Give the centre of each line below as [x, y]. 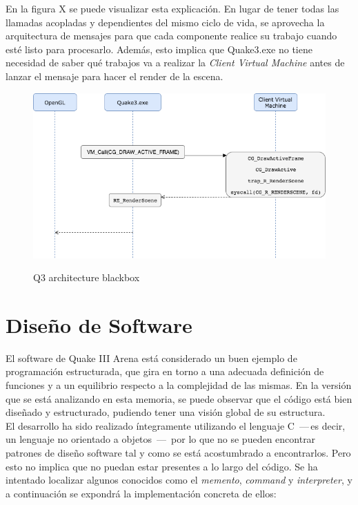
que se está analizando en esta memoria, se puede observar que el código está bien [179, 398]
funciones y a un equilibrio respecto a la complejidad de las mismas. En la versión [179, 385]
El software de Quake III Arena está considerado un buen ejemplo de [151, 358]
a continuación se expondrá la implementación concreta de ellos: [141, 493]
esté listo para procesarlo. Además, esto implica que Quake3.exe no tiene [159, 49]
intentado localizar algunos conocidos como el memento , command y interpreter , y [179, 480]
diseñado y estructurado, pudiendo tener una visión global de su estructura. [166, 412]
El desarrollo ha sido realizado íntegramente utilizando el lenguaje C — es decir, [176, 425]
